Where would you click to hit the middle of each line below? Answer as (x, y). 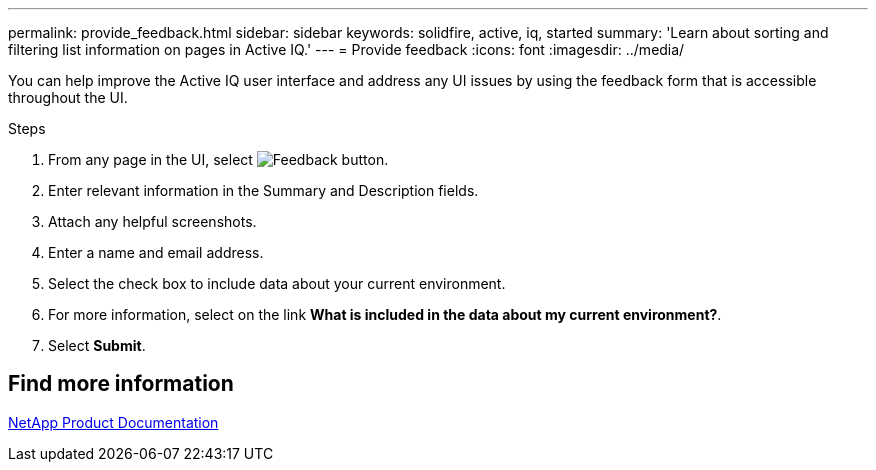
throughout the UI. (68, 97)
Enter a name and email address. (156, 252)
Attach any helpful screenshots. (152, 221)
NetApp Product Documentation (113, 422)
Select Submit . (97, 345)
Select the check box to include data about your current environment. (277, 283)
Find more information (121, 384)
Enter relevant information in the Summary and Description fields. (263, 190)
